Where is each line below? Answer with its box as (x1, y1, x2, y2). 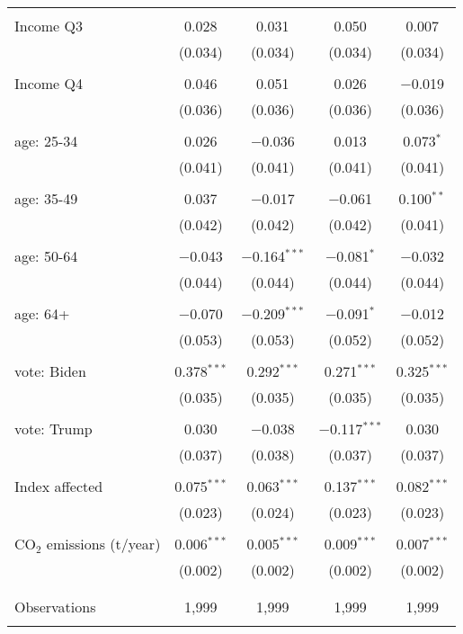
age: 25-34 (14, 130, 78, 151)
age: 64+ (14, 303, 70, 324)
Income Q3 (14, 15, 83, 36)
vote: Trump (14, 418, 93, 439)
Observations (14, 596, 96, 617)
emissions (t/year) (46, 533, 161, 554)
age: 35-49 (14, 188, 78, 209)
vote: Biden (14, 361, 86, 381)
